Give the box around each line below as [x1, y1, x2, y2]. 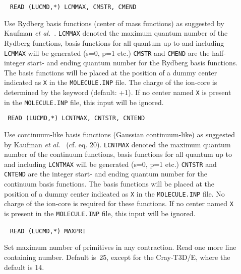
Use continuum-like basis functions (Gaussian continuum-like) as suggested [4, 129, 235, 139]
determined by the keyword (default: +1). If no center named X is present [4, 87, 231, 97]
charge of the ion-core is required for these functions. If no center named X [4, 198, 233, 209]
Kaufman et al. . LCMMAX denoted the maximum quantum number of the [4, 28, 228, 38]
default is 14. [4, 261, 44, 272]
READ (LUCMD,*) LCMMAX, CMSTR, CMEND [10, 4, 137, 11]
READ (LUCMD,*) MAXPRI [10, 227, 86, 235]
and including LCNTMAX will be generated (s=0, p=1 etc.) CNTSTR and [4, 158, 217, 169]
